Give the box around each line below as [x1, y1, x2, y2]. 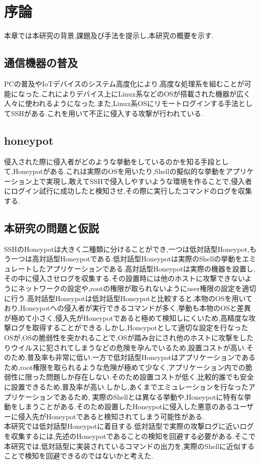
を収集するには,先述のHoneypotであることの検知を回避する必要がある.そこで [4, 430, 256, 441]
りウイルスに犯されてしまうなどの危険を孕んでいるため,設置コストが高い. [4, 342, 246, 352]
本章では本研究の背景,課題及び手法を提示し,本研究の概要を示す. [4, 30, 214, 41]
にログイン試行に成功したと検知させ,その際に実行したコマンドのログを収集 [4, 185, 252, 196]
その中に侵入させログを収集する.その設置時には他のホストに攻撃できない [4, 273, 245, 284]
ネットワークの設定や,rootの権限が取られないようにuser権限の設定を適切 [18, 283, 256, 294]
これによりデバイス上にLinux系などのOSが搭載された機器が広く [41, 88, 251, 99]
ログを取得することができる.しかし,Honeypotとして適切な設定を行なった [11, 322, 248, 333]
